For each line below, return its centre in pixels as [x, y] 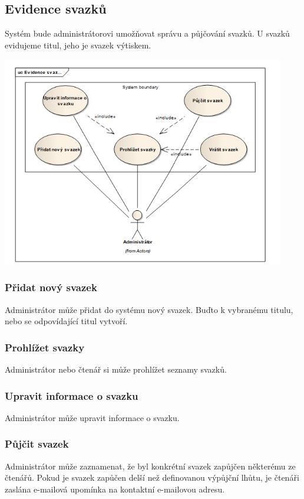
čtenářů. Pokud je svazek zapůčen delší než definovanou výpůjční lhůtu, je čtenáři [152, 477]
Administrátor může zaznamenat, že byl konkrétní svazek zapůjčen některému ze [150, 466]
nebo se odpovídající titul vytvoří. [66, 321]
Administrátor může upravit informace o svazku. [92, 417]
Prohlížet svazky [45, 347]
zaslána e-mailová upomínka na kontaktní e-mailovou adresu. [115, 489]
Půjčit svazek [37, 444]
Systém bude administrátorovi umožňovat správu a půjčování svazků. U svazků [147, 33]
